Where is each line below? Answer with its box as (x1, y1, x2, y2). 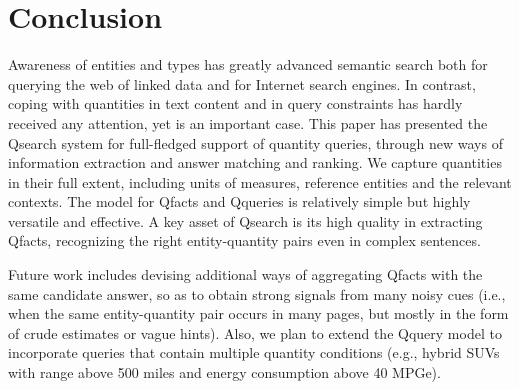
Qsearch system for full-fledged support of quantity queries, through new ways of (8, 132, 503, 153)
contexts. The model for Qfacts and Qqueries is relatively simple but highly (8, 191, 471, 212)
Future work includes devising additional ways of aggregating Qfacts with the (8, 264, 483, 285)
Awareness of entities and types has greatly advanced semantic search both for (8, 54, 488, 75)
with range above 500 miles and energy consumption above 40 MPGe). (8, 362, 441, 383)
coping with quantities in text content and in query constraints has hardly (8, 93, 463, 114)
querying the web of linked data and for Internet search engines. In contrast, (8, 73, 476, 94)
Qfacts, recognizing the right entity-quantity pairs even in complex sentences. (8, 230, 481, 251)
